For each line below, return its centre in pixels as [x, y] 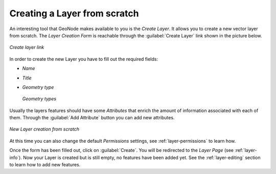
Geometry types [39, 99]
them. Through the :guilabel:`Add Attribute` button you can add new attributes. [92, 118]
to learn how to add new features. [45, 165]
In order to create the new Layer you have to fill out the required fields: [84, 59]
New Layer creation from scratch [44, 129]
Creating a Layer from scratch [74, 13]
